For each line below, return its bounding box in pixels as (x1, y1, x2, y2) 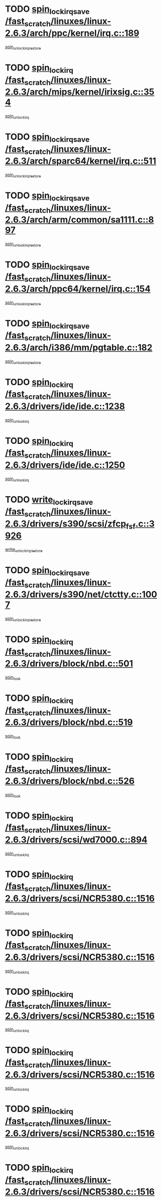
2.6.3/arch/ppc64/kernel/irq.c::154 (5, 283, 151, 295)
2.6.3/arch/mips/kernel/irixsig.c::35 (5, 87, 155, 97)
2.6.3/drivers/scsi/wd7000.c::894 (5, 834, 147, 845)
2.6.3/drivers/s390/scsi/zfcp (5, 518, 126, 529)
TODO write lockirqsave (5, 494, 93, 507)
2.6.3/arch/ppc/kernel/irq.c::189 (5, 28, 140, 39)
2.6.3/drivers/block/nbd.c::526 (5, 776, 135, 786)
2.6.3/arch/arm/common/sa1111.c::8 (5, 214, 154, 226)
